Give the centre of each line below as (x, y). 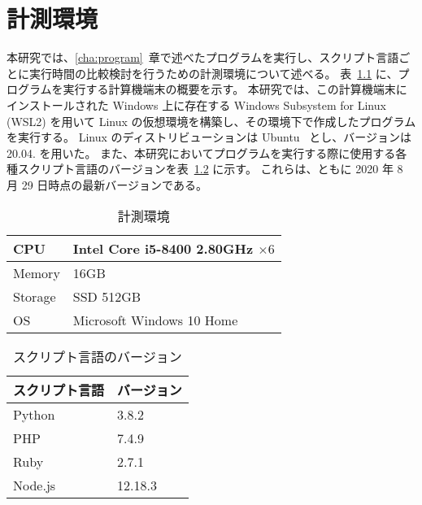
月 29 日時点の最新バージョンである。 (107, 184)
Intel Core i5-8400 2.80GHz (163, 249)
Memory (37, 273)
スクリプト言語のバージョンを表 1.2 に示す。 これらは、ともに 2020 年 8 (210, 169)
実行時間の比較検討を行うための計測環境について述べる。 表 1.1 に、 (213, 73)
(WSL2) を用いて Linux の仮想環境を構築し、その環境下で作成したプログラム (211, 121)
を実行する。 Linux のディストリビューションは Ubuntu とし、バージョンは (209, 137)
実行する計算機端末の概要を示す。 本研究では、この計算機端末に (235, 89)
